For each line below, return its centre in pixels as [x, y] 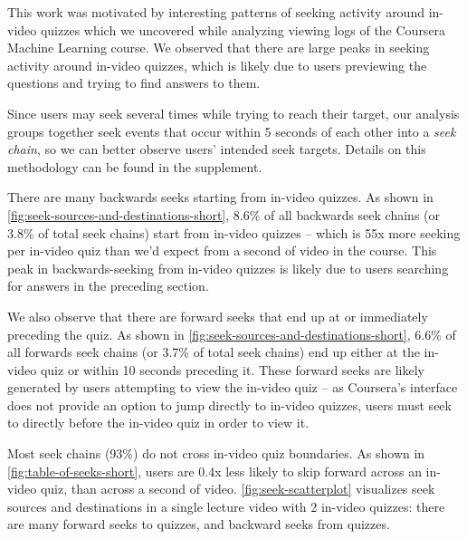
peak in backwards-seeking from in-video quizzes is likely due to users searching [228, 268]
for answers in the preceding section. [108, 286]
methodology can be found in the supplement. [135, 166]
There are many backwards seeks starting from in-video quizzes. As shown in [220, 197]
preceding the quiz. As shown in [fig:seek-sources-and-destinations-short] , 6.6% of [232, 334]
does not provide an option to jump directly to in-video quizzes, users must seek [229, 404]
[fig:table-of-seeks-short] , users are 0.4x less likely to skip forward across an [214, 471]
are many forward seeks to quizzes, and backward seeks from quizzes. [199, 524]
